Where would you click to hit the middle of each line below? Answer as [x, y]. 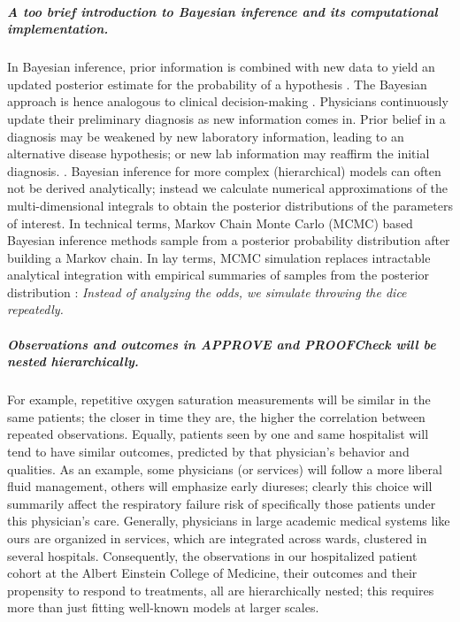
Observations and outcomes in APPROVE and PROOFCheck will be [222, 344]
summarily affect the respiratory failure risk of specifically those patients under [222, 503]
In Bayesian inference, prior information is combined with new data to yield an [221, 67]
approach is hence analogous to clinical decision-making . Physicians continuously [228, 101]
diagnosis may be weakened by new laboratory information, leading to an [206, 136]
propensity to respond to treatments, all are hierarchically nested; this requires [221, 590]
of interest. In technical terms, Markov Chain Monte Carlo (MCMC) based [210, 223]
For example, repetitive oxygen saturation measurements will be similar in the [219, 399]
